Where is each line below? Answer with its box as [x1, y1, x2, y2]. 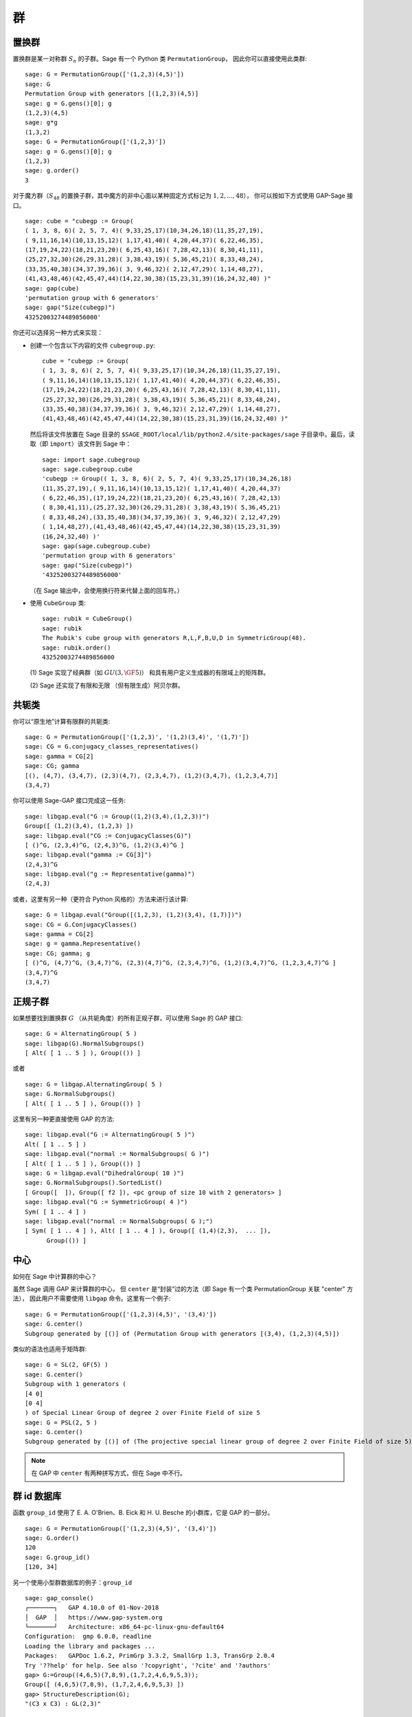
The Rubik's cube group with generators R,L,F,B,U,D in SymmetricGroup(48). [42, 634, 307, 642]
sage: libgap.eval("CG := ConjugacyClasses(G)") [25, 832, 192, 839]
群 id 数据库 [12, 1490, 62, 1502]
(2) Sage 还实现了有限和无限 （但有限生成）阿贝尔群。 [30, 681, 185, 690]
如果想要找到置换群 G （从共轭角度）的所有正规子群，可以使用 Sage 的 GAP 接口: [12, 1014, 243, 1022]
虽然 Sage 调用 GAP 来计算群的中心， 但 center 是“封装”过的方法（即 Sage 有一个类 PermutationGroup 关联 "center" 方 [12, 1285, 354, 1293]
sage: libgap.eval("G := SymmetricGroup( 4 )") [25, 1198, 188, 1206]
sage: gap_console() [25, 1594, 94, 1602]
